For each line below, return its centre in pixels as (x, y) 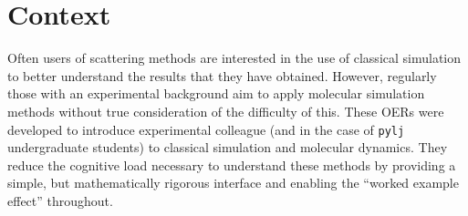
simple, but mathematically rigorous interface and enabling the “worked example (233, 183)
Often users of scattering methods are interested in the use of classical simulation (234, 58)
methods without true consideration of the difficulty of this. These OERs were (226, 111)
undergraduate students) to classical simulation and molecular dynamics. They (228, 147)
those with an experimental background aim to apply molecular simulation (216, 93)
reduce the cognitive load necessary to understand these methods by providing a (232, 165)
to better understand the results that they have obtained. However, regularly (222, 75)
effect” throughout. (60, 200)
